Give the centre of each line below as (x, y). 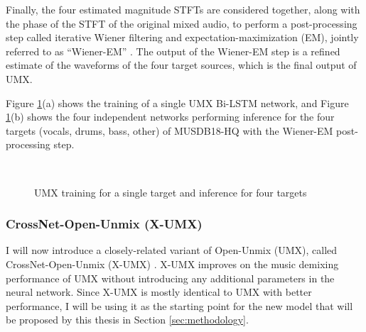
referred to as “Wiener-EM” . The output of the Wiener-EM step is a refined (173, 51)
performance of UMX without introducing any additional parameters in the (170, 278)
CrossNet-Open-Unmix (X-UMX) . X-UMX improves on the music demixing (172, 264)
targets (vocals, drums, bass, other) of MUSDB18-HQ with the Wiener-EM (169, 130)
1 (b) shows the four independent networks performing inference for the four (170, 117)
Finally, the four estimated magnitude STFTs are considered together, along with (183, 9)
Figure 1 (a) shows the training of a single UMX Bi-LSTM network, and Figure (177, 103)
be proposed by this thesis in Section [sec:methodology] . (127, 320)
